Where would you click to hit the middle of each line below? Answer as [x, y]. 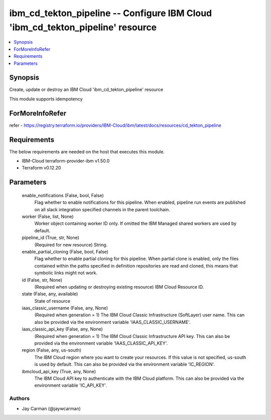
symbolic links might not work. [66, 273]
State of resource [52, 301]
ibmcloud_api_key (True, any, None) [59, 371]
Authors [20, 398]
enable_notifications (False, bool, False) [63, 195]
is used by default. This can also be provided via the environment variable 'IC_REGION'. [125, 364]
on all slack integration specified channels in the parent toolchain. [102, 209]
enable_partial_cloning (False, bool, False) [65, 251]
